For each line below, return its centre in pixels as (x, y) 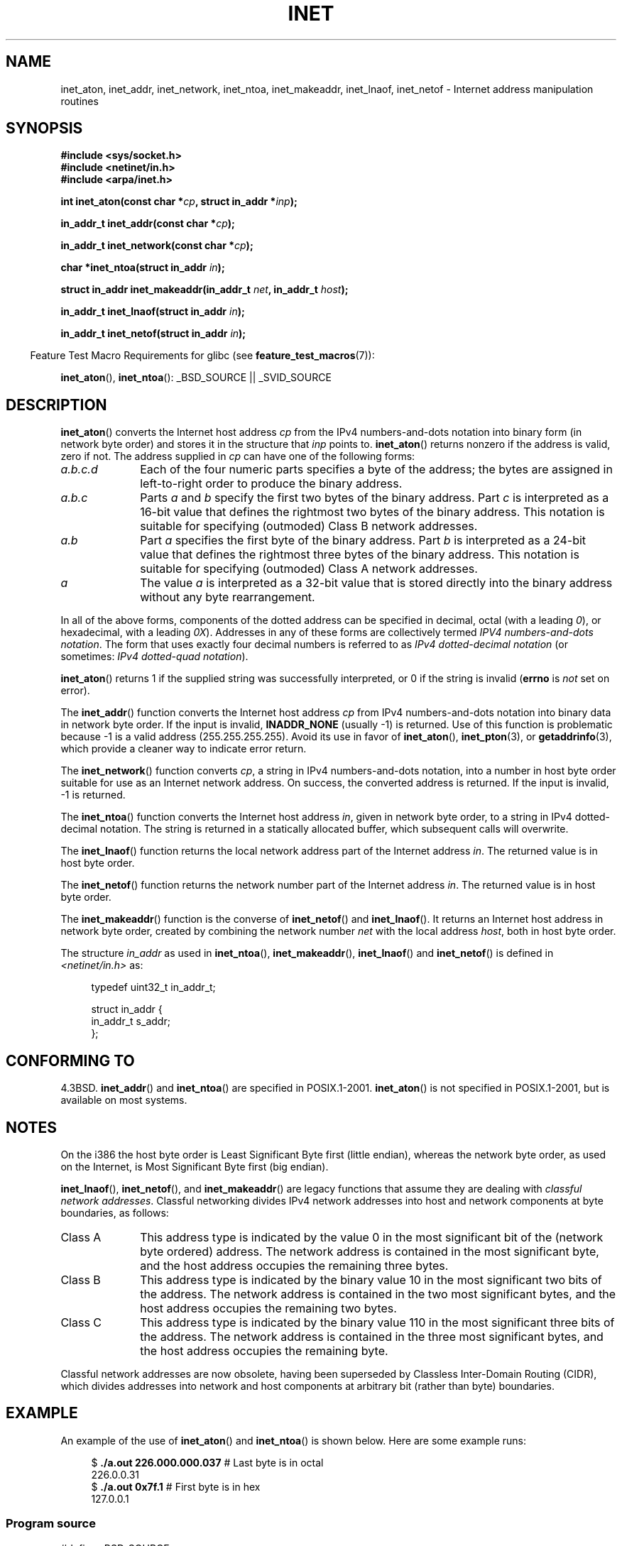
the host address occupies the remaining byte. (264, 1350)
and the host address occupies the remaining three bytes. (294, 1265)
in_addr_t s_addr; (131, 1021)
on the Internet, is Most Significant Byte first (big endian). (195, 1166)
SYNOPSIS (44, 128)
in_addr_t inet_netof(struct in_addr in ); (153, 334)
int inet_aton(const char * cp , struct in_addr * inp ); (179, 202)
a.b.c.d (79, 470)
